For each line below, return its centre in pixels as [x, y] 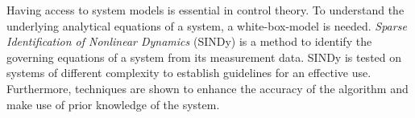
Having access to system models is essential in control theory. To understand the [205, 10]
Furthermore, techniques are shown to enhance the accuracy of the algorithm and [207, 88]
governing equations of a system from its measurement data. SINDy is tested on [204, 57]
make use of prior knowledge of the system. [113, 104]
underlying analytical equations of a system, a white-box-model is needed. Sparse [207, 25]
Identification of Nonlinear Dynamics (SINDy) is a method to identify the [189, 41]
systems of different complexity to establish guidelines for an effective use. [189, 73]
